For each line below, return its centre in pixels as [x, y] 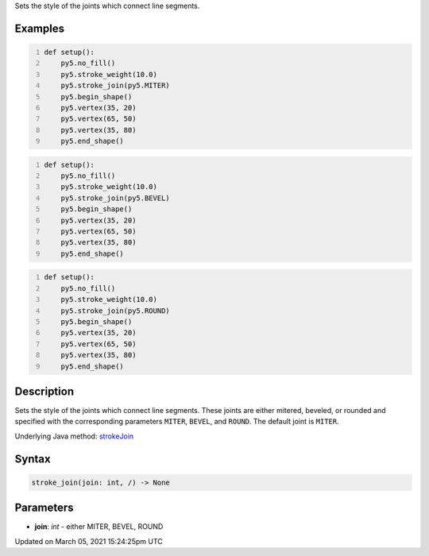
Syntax [33, 459]
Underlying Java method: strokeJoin [74, 436]
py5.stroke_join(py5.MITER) [115, 86]
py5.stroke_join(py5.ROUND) [115, 311]
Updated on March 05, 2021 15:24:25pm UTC [89, 541]
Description [44, 391]
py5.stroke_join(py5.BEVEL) [115, 198]
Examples [40, 28]
